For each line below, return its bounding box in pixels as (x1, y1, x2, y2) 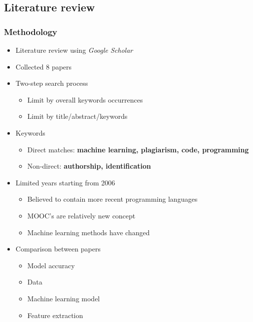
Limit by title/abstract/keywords (27, 111, 128, 121)
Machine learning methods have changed (27, 227, 150, 237)
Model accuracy (27, 260, 75, 270)
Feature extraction (27, 310, 83, 320)
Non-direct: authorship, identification (27, 161, 151, 171)
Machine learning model (27, 293, 100, 303)
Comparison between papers (15, 244, 101, 254)
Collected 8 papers (15, 61, 72, 72)
